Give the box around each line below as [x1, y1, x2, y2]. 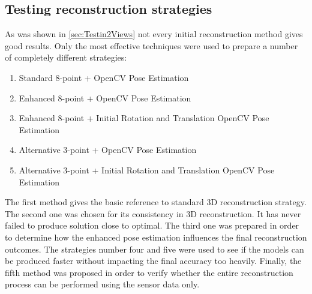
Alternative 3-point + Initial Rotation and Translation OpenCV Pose [19, 163, 275, 176]
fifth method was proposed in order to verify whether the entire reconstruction [5, 266, 293, 278]
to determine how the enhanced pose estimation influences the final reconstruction [5, 230, 307, 243]
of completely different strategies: [5, 51, 127, 64]
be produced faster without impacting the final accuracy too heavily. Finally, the [5, 254, 302, 267]
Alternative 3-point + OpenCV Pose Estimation [19, 143, 197, 156]
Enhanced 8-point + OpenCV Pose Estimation [19, 91, 191, 104]
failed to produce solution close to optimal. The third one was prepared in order [5, 219, 299, 232]
